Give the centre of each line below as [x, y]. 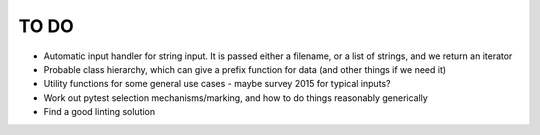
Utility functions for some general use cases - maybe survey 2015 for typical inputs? [217, 84]
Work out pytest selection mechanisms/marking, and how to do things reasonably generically [236, 97]
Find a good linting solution [99, 112]
